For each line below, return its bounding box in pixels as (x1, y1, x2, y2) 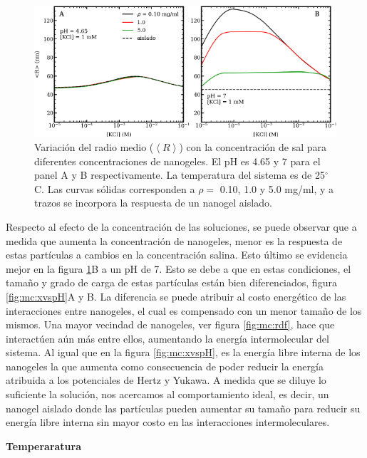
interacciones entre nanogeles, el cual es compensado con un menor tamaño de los (6, 303, 362, 318)
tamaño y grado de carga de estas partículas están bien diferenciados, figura (6, 275, 337, 290)
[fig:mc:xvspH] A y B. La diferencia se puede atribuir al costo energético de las (6, 288, 346, 303)
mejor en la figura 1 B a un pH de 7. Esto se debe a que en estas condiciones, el (6, 261, 351, 276)
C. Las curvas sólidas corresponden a (34, 181, 195, 196)
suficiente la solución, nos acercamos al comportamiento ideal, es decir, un (6, 387, 329, 402)
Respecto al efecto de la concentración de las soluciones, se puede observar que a (6, 219, 357, 234)
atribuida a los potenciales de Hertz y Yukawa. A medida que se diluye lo (6, 373, 326, 387)
